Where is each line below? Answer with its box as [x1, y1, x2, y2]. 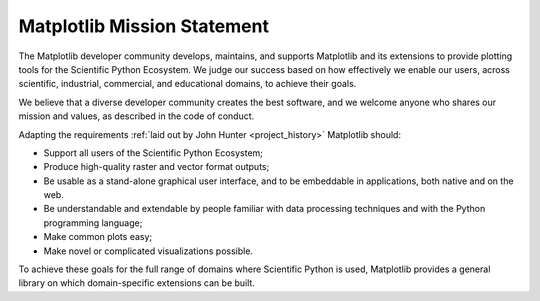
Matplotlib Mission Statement [18, 15, 270, 37]
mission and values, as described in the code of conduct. [18, 110, 255, 122]
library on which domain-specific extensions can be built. [18, 277, 255, 289]
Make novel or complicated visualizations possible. [43, 245, 254, 257]
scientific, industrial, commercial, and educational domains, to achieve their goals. [18, 78, 357, 90]
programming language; [43, 216, 143, 229]
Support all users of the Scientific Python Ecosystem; [43, 146, 264, 159]
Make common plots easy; [43, 231, 153, 243]
